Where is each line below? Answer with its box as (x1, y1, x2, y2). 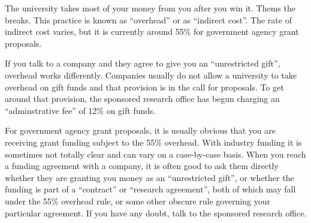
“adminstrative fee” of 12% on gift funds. (5, 104, 156, 116)
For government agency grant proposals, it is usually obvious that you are (5, 124, 276, 137)
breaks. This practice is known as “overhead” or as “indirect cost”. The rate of (5, 13, 292, 26)
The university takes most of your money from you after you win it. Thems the (5, 2, 295, 14)
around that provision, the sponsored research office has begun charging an (5, 92, 280, 105)
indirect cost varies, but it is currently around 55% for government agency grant (5, 25, 299, 38)
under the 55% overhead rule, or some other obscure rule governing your (5, 194, 271, 207)
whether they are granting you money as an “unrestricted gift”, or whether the (5, 171, 294, 183)
